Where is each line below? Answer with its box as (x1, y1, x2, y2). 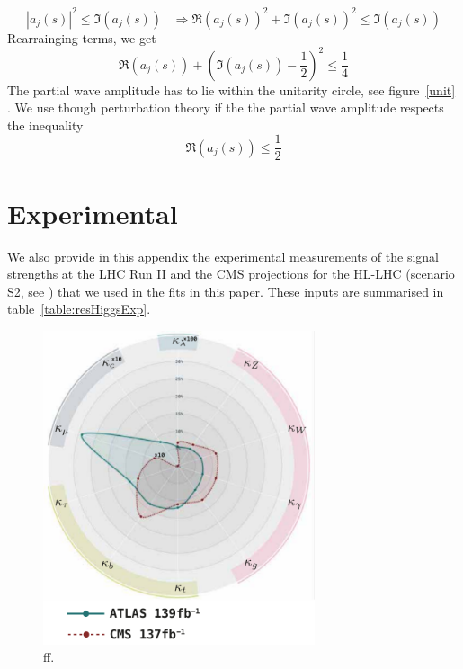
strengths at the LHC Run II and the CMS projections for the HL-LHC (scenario (7, 264, 455, 283)
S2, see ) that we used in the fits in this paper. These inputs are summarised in (7, 281, 444, 300)
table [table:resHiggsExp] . (7, 299, 151, 318)
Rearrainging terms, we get (7, 28, 156, 47)
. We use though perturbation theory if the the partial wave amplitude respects (7, 98, 444, 117)
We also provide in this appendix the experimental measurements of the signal (7, 246, 440, 265)
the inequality (7, 115, 84, 134)
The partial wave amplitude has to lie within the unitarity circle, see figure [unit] (7, 80, 456, 99)
